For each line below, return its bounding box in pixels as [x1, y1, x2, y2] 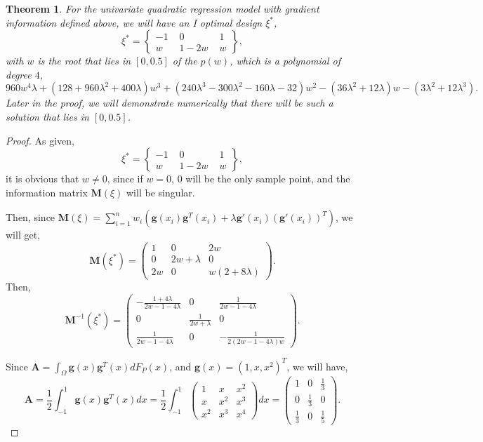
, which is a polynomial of [230, 53, 340, 68]
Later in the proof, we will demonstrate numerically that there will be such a [6, 95, 333, 110]
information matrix [6, 185, 88, 199]
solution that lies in [6, 109, 89, 123]
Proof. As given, [6, 133, 75, 147]
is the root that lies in [37, 53, 131, 68]
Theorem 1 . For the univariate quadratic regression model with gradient [6, 1, 319, 15]
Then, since [6, 210, 55, 225]
